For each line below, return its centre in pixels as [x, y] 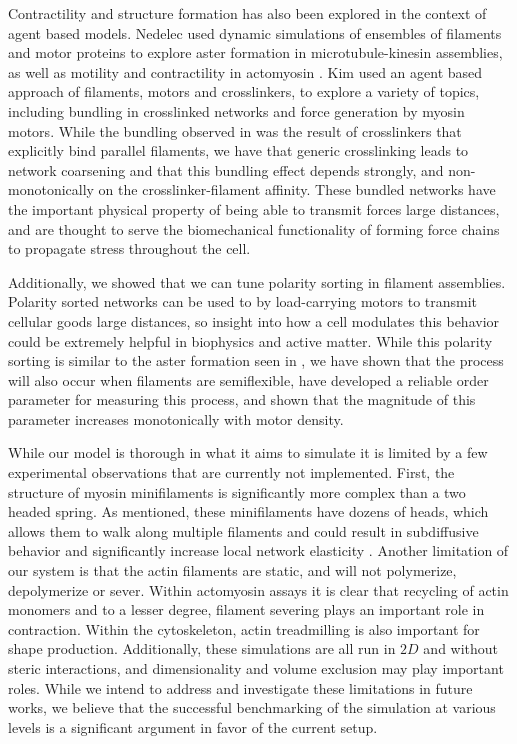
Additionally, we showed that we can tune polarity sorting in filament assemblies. [257, 281]
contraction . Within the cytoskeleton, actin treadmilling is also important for [244, 628]
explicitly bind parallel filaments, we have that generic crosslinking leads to [238, 150]
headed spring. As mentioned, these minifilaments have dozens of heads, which [248, 511]
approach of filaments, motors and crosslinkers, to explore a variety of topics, [244, 91]
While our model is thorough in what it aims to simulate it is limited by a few [248, 452]
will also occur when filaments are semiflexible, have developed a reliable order [248, 379]
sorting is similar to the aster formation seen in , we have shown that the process [256, 360]
